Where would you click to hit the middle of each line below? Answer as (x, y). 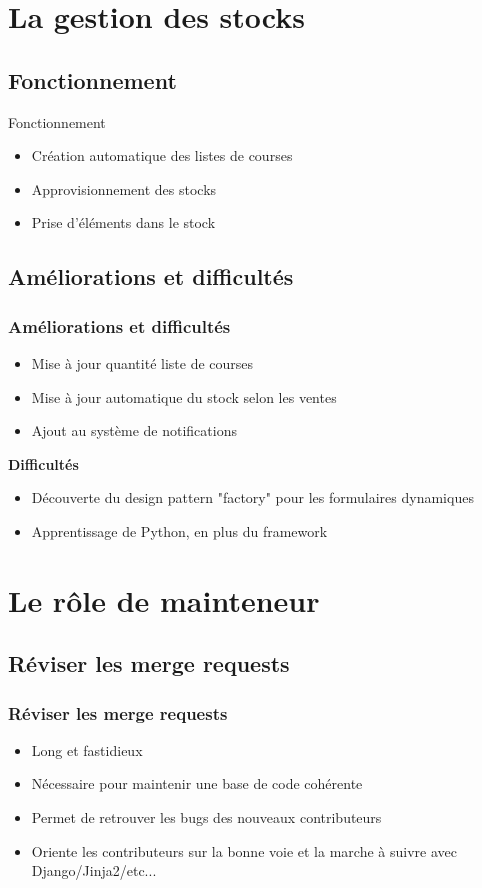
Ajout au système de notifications (134, 430)
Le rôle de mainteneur (164, 599)
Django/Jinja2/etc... (94, 870)
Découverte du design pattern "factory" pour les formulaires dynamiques (252, 497)
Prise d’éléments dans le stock (123, 222)
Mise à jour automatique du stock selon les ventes (184, 396)
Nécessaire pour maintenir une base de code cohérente (197, 783)
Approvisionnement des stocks (124, 188)
